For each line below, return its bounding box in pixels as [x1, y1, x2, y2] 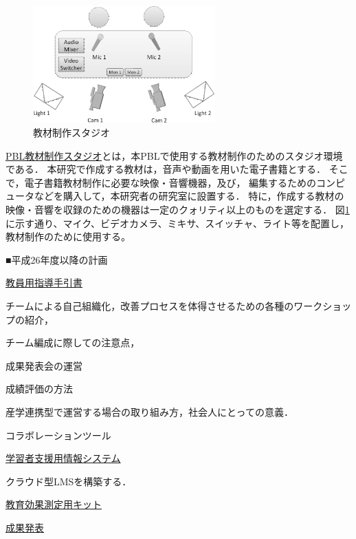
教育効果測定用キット [5, 497, 102, 511]
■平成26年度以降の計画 [5, 252, 108, 266]
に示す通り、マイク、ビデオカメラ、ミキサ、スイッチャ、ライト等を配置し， [5, 215, 349, 230]
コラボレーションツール [5, 427, 111, 442]
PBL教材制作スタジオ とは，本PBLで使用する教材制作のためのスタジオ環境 [5, 148, 343, 162]
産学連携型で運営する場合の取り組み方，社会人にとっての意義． [5, 405, 293, 419]
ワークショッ [293, 299, 352, 313]
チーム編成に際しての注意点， [5, 335, 140, 350]
